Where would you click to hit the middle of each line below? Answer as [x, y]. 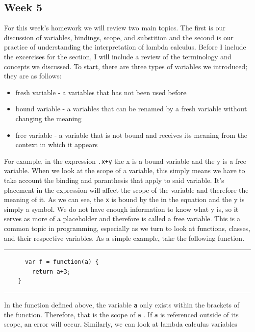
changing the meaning [48, 118]
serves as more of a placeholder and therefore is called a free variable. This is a [122, 218]
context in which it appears [57, 144]
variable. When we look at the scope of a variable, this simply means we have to [125, 170]
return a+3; [51, 271]
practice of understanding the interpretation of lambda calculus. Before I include [125, 47]
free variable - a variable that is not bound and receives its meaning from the [131, 135]
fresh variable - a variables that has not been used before [101, 92]
